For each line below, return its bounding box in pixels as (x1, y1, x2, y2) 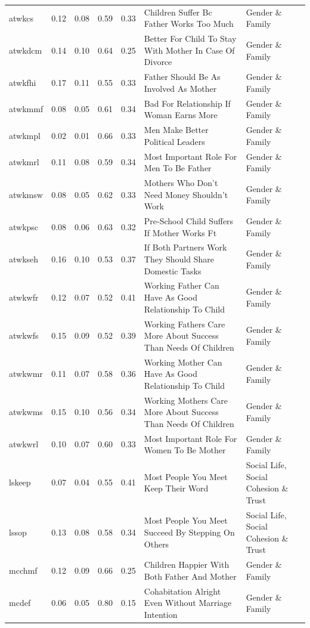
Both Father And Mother (144, 570, 237, 582)
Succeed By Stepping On (144, 526, 235, 539)
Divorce (144, 55, 172, 68)
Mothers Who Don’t (144, 176, 218, 188)
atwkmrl (9, 156, 39, 168)
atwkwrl (9, 438, 39, 450)
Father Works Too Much (144, 17, 234, 30)
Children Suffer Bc (144, 5, 212, 18)
